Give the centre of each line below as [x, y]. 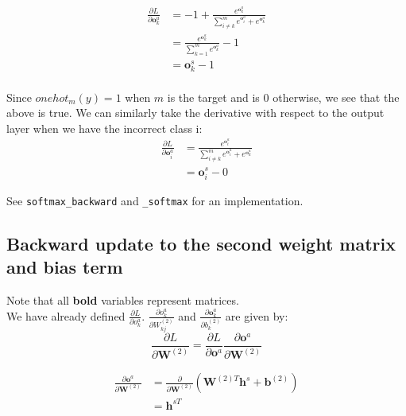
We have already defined [66, 315]
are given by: [257, 315]
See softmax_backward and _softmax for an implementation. [155, 200]
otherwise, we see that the [336, 97]
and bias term [65, 267]
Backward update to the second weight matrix [201, 243]
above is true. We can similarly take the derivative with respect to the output [195, 113]
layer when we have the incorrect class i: [104, 128]
